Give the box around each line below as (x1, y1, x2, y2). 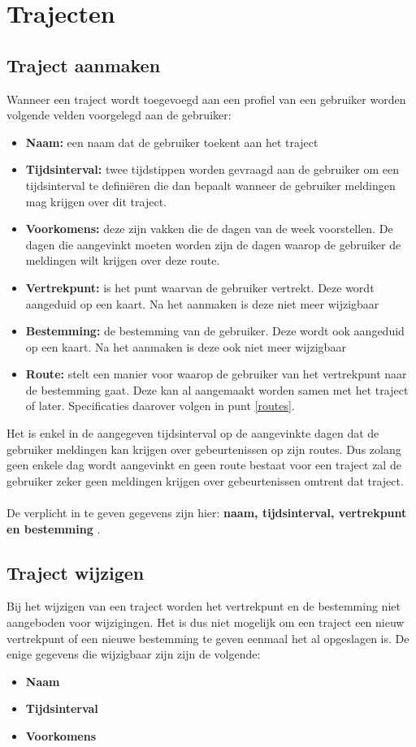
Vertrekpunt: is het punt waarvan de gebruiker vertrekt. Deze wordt (25, 279, 375, 296)
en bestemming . (6, 520, 101, 537)
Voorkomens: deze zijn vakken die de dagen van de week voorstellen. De (25, 220, 393, 237)
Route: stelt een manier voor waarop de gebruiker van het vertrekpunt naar (25, 365, 407, 382)
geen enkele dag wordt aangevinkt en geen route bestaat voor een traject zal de (6, 456, 401, 473)
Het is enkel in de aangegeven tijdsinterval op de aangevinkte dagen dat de (6, 425, 379, 442)
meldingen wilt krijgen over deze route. (25, 252, 220, 269)
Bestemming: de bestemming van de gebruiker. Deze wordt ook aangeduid (25, 322, 405, 339)
